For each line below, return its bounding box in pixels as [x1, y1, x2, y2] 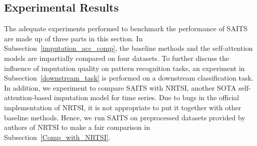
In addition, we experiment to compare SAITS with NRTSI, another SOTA [4, 82, 236, 93]
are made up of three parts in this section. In [4, 33, 143, 43]
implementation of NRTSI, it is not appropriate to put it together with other [4, 102, 241, 112]
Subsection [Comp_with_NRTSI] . [4, 131, 111, 142]
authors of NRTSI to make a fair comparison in [4, 122, 150, 132]
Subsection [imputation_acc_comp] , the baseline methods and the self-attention [4, 43, 253, 53]
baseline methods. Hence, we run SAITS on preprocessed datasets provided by [4, 112, 245, 122]
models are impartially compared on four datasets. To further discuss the [4, 52, 229, 63]
